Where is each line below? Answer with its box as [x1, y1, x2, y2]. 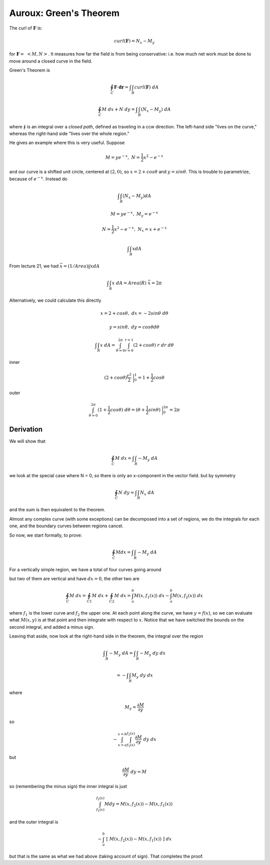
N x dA [140, 490, 154, 497]
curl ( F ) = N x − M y [114, 38, 155, 45]
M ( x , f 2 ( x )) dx [172, 593, 203, 600]
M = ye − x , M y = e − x [110, 210, 158, 218]
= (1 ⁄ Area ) [63, 263, 88, 269]
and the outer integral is [9, 819, 58, 825]
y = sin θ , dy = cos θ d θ [109, 324, 159, 330]
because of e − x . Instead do [9, 175, 67, 182]
